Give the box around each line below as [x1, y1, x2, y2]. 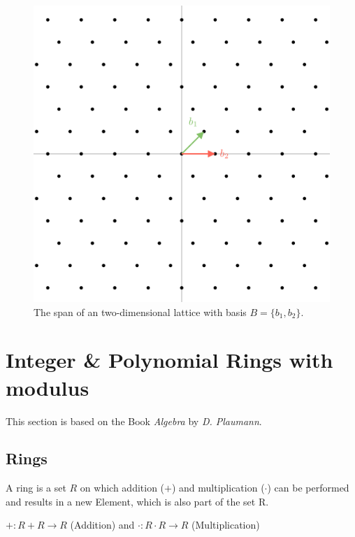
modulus [6, 373, 89, 401]
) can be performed [267, 480, 349, 495]
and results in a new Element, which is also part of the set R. [6, 494, 269, 508]
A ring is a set [6, 480, 66, 495]
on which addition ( [80, 480, 165, 495]
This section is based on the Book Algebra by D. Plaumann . [6, 413, 262, 428]
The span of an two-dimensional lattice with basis [34, 304, 247, 319]
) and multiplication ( [171, 480, 265, 495]
